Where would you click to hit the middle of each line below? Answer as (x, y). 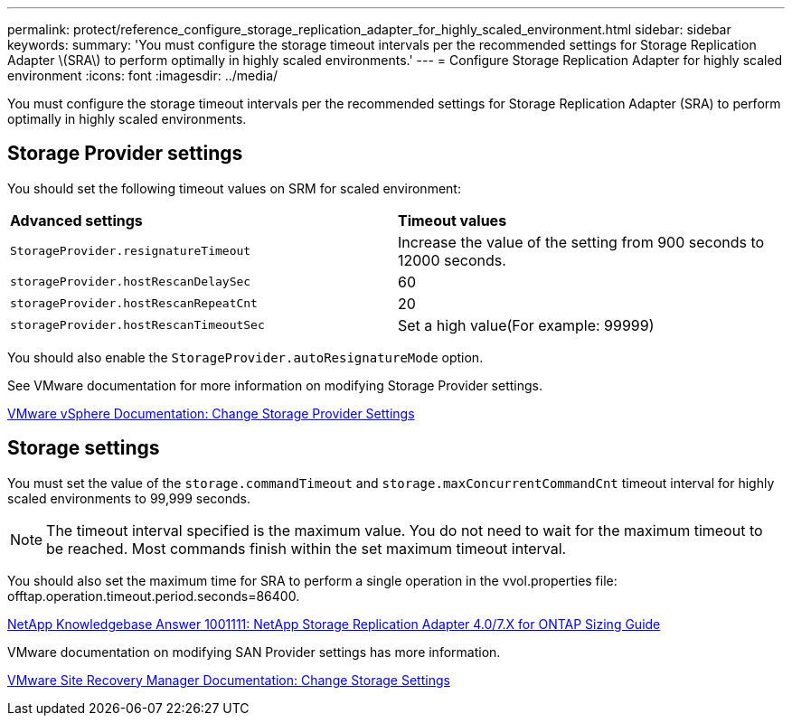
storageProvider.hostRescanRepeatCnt (134, 304)
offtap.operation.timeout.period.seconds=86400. (154, 596)
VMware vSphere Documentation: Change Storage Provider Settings (211, 413)
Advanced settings (76, 220)
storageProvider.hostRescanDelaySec (131, 282)
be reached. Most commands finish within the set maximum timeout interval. (306, 548)
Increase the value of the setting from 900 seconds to (581, 242)
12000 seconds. (452, 260)
